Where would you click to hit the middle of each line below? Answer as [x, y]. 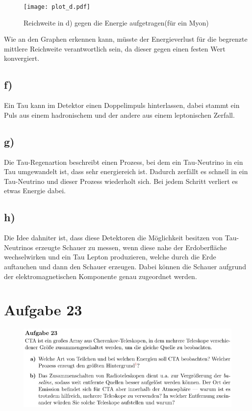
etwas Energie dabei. [35, 191]
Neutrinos [19, 247]
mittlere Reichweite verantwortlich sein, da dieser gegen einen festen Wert [115, 48]
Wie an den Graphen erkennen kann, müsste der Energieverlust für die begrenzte [126, 39]
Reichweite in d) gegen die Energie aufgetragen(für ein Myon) [116, 22]
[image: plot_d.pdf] [57, 7]
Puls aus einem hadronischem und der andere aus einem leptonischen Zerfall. [119, 115]
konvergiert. [22, 58]
